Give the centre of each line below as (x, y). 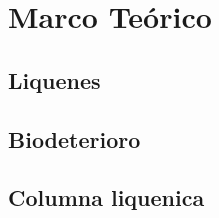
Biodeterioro (74, 138)
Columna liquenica (106, 197)
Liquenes (54, 79)
